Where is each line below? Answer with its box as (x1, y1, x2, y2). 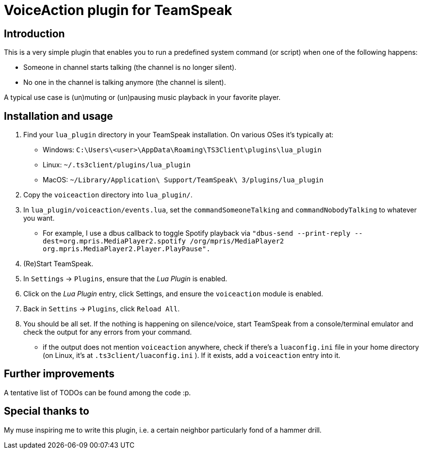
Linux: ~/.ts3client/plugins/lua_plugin (43, 161, 191, 169)
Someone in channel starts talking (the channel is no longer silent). (23, 63, 237, 72)
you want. (23, 214, 55, 223)
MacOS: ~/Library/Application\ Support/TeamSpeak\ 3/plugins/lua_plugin (43, 176, 324, 184)
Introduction (4, 27, 65, 40)
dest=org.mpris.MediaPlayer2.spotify (43, 237, 186, 245)
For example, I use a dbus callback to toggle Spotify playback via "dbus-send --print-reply (43, 229, 351, 238)
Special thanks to (4, 405, 89, 418)
